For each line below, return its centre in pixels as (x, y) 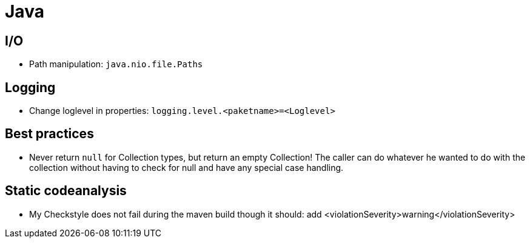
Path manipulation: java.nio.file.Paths (116, 64)
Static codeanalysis (66, 191)
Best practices (49, 134)
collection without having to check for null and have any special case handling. (186, 167)
